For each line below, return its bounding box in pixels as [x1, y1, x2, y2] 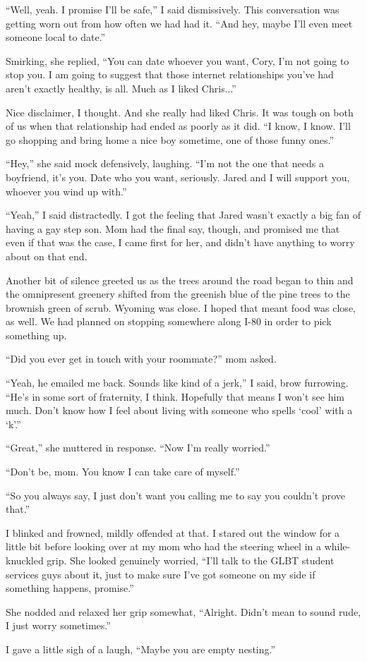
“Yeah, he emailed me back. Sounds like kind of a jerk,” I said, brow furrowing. [6, 375, 349, 390]
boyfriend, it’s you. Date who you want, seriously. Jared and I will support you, [6, 169, 350, 184]
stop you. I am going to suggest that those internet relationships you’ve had [6, 67, 334, 82]
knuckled [6, 553, 44, 567]
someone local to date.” [6, 30, 106, 44]
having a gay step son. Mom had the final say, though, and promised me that [6, 221, 340, 236]
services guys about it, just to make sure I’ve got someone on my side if [6, 566, 315, 581]
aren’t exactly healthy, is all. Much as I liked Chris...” [6, 80, 236, 95]
